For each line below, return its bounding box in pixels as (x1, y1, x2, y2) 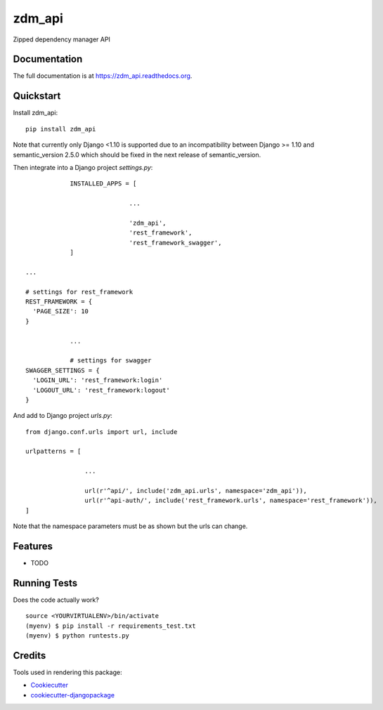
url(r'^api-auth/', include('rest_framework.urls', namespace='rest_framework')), (84, 497, 377, 505)
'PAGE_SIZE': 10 (32, 308, 89, 315)
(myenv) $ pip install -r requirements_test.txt (25, 622, 196, 630)
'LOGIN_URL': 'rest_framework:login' (32, 376, 163, 384)
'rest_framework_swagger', (129, 239, 222, 246)
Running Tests (13, 577, 77, 589)
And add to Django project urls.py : (13, 412, 112, 420)
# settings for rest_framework (25, 288, 134, 296)
